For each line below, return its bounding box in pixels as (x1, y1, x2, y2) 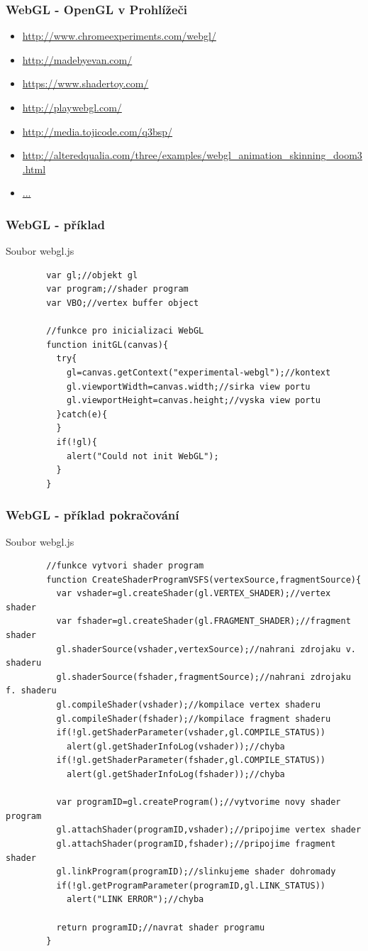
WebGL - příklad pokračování (6, 506, 179, 524)
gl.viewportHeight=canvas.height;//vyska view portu (66, 395, 320, 406)
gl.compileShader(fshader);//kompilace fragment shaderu (56, 713, 331, 724)
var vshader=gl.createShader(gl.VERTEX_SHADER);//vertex (56, 588, 331, 599)
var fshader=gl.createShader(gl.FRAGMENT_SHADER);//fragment (56, 616, 351, 627)
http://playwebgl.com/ (22, 100, 122, 114)
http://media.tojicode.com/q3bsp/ (22, 123, 173, 138)
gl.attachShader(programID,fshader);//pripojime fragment (56, 838, 336, 849)
